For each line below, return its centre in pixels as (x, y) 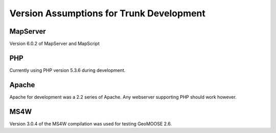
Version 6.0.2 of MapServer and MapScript (54, 44)
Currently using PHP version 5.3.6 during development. (67, 70)
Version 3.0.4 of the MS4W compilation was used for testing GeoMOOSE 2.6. (91, 124)
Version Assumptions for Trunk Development (107, 13)
